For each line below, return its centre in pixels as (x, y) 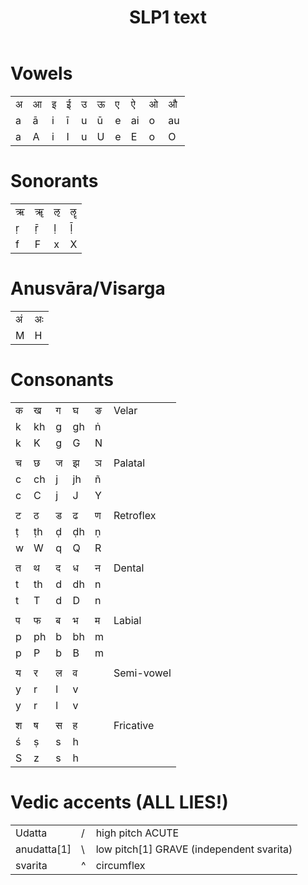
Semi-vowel (142, 673)
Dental (129, 568)
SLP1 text (167, 17)
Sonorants (54, 181)
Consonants (62, 380)
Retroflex (135, 515)
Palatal (129, 463)
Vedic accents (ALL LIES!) (119, 802)
